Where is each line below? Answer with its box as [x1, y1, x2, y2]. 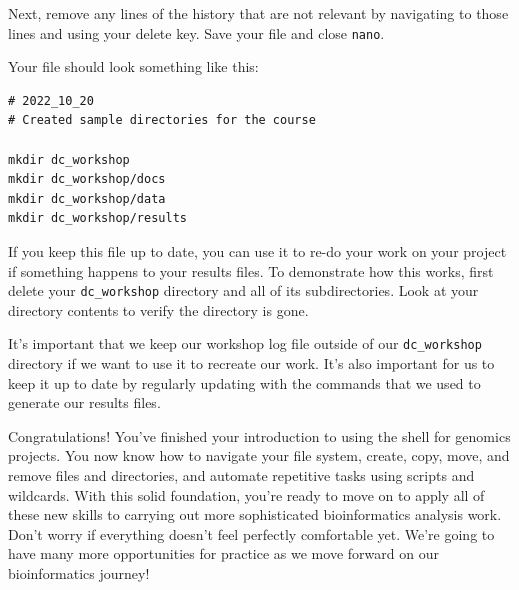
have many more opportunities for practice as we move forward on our [8, 543, 439, 564]
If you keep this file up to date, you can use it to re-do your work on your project [8, 241, 507, 261]
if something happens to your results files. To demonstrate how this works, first [8, 260, 494, 281]
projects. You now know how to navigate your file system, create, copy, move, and [8, 445, 510, 466]
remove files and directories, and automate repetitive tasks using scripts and [8, 465, 475, 486]
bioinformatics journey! [8, 563, 150, 584]
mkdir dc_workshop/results [8, 211, 187, 226]
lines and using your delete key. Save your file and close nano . [8, 22, 385, 43]
